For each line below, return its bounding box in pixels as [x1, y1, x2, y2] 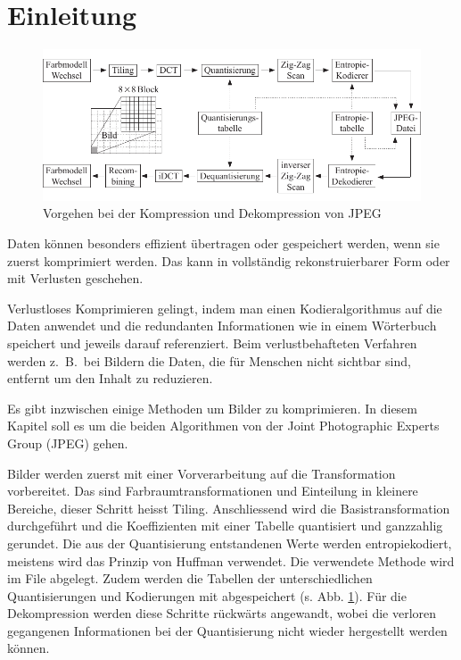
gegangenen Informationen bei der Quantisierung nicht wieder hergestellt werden [7, 621, 448, 639]
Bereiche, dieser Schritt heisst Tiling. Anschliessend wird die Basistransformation [7, 498, 450, 517]
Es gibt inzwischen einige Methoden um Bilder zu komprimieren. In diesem [7, 398, 417, 417]
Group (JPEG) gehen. [7, 433, 128, 452]
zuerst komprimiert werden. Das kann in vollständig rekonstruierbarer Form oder [7, 251, 450, 270]
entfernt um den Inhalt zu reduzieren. [7, 369, 213, 388]
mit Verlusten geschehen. [7, 269, 144, 288]
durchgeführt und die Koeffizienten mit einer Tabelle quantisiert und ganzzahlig [7, 516, 443, 535]
